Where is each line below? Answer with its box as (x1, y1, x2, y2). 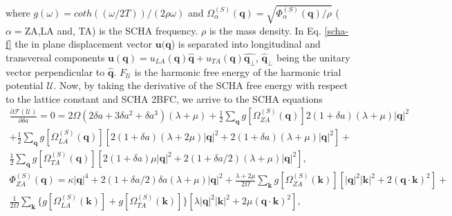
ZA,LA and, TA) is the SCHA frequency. (24, 23, 198, 37)
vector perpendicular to (6, 64, 105, 79)
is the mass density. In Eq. (209, 23, 321, 37)
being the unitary (276, 50, 350, 64)
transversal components (6, 50, 105, 64)
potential (6, 78, 44, 92)
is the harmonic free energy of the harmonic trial (134, 64, 341, 79)
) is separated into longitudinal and (171, 37, 321, 51)
